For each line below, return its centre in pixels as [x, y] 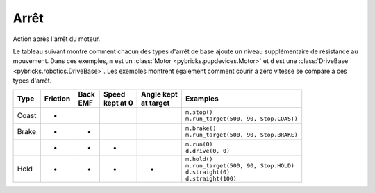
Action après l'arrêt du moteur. [57, 39]
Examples [202, 99]
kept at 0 [118, 103]
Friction [57, 99]
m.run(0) [199, 144]
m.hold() [199, 159]
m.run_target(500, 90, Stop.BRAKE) [241, 134]
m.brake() [201, 128]
